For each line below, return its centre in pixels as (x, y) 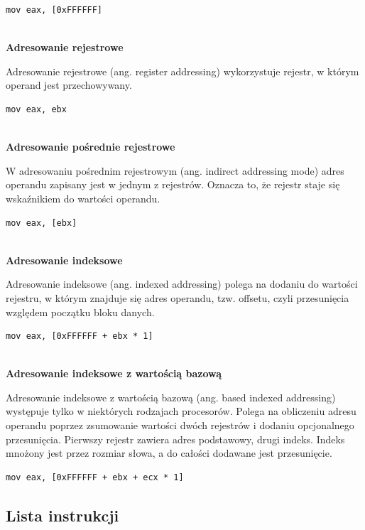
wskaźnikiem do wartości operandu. (83, 198)
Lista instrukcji (62, 515)
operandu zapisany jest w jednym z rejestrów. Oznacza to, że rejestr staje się (173, 184)
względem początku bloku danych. (80, 312)
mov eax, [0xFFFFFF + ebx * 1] (80, 336)
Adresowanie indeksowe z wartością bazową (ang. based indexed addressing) (171, 397)
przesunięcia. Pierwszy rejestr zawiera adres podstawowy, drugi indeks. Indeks (175, 439)
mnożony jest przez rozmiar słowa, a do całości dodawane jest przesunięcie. (169, 453)
